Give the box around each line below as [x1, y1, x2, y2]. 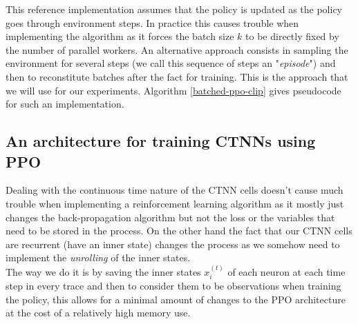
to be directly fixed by [245, 29, 339, 43]
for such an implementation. [6, 97, 124, 111]
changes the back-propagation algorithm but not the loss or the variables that [6, 210, 335, 224]
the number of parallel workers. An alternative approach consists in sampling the [6, 42, 348, 57]
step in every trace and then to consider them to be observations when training [6, 279, 341, 293]
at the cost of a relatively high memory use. [6, 305, 191, 320]
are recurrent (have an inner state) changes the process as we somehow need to [6, 236, 340, 251]
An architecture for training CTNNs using [6, 130, 316, 152]
